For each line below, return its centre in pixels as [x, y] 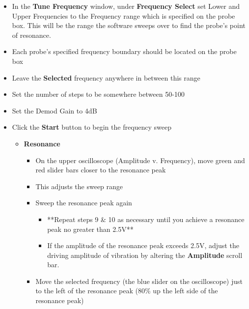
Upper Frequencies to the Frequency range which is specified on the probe [124, 15]
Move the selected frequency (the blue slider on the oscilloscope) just [139, 281]
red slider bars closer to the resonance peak [101, 170]
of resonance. [31, 35]
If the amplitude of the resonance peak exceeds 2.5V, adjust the [143, 245]
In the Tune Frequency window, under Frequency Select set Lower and [126, 6]
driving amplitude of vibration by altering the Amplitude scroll [145, 255]
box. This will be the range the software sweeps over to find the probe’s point [129, 25]
